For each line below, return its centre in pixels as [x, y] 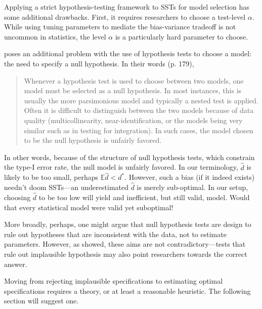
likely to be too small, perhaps [51, 177]
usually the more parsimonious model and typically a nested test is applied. [141, 100]
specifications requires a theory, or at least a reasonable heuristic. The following [127, 291]
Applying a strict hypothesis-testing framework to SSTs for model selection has [127, 7]
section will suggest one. [41, 301]
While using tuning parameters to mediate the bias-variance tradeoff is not [120, 27]
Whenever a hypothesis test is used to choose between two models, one [134, 80]
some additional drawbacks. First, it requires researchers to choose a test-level [125, 16]
